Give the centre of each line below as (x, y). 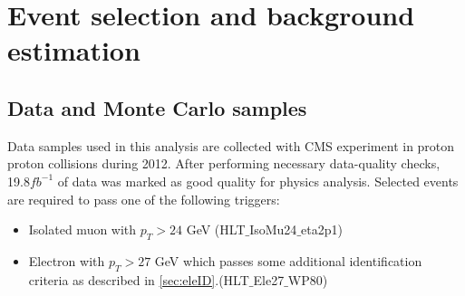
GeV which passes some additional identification (288, 260)
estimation (74, 50)
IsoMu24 (273, 229)
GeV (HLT (216, 229)
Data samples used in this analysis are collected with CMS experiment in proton (231, 145)
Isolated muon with (82, 229)
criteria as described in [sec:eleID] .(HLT (139, 279)
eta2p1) (322, 229)
